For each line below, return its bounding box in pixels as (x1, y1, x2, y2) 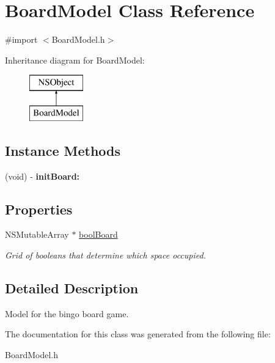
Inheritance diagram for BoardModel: (5, 53, 145, 66)
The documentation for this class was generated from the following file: (5, 328, 271, 340)
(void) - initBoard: (5, 169, 80, 182)
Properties (5, 199, 73, 218)
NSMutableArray (5, 228, 69, 241)
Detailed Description (5, 279, 139, 298)
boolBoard (79, 228, 118, 241)
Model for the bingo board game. (5, 307, 129, 320)
